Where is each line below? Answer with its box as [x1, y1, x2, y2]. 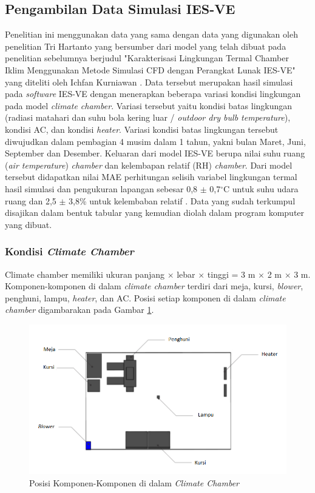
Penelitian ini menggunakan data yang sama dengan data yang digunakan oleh [5, 28, 298, 41]
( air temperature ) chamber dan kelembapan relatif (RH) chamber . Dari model [5, 158, 293, 171]
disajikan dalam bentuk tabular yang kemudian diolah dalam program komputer [5, 206, 305, 219]
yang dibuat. [5, 218, 52, 230]
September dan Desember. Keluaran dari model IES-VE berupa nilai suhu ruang [5, 147, 305, 159]
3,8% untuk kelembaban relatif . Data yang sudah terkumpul [69, 194, 296, 207]
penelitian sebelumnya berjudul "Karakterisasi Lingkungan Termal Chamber [5, 52, 289, 64]
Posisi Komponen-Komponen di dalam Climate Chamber [29, 476, 240, 489]
